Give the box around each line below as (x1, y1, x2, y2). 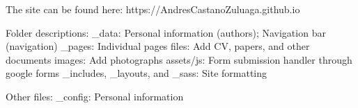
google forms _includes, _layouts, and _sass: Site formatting (6, 66, 267, 80)
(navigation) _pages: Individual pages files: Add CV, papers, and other (6, 39, 310, 53)
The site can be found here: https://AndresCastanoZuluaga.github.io (6, 2, 300, 16)
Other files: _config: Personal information (6, 89, 184, 103)
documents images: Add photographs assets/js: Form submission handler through (6, 52, 352, 66)
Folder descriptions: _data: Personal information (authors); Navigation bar (6, 25, 326, 39)
